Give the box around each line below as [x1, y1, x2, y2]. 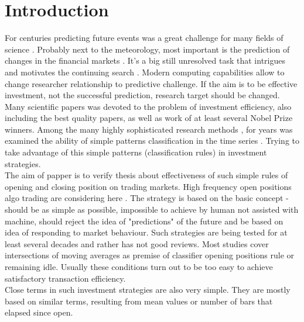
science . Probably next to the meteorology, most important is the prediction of [5, 43, 290, 55]
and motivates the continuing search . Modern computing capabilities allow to [5, 65, 285, 78]
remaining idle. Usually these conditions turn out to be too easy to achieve [5, 261, 273, 272]
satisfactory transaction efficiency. [5, 272, 126, 284]
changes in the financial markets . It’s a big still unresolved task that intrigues [5, 54, 285, 67]
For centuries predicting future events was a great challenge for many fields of [5, 32, 283, 44]
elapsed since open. [5, 306, 73, 318]
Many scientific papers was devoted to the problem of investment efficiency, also [5, 100, 292, 112]
